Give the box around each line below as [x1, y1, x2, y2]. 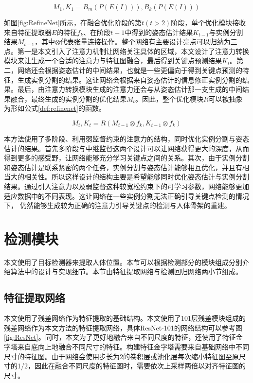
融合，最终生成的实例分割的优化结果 [10, 93, 126, 104]
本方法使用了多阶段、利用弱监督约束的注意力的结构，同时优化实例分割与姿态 [4, 133, 249, 143]
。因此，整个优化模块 [135, 93, 203, 104]
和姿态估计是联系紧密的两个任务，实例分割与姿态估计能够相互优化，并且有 [4, 162, 242, 172]
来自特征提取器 [4, 27, 52, 37]
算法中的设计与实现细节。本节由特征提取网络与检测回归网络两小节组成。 [10, 266, 242, 277]
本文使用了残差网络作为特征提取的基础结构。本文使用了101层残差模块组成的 [4, 313, 246, 323]
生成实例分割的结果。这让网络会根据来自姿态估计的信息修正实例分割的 [17, 74, 242, 85]
